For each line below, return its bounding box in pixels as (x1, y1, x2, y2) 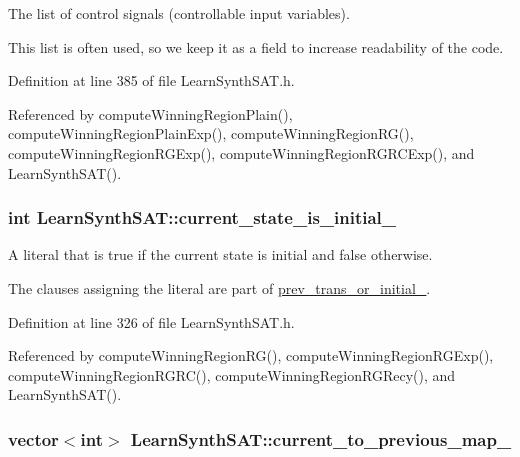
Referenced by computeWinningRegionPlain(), (8, 103, 293, 124)
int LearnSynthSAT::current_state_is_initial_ (8, 205, 397, 230)
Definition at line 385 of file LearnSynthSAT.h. (8, 70, 295, 91)
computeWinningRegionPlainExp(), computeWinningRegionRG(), (8, 123, 414, 144)
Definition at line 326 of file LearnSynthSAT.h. (8, 311, 295, 332)
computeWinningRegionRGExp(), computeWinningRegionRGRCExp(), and (8, 142, 475, 163)
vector (8, 426, 59, 451)
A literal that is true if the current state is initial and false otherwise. (8, 244, 433, 265)
